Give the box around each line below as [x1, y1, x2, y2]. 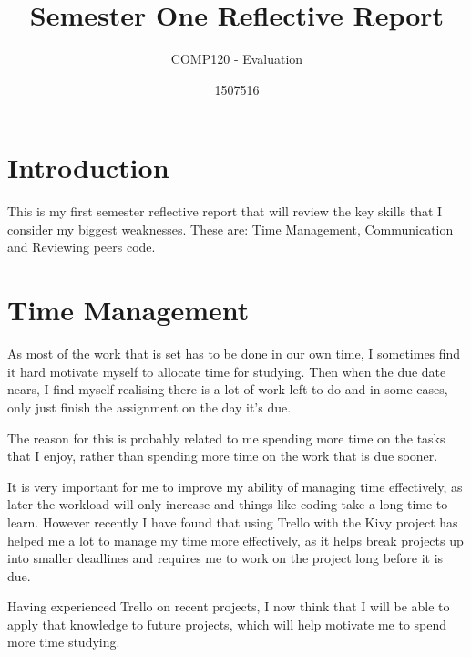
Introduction [7, 149, 169, 186]
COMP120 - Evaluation [170, 49, 303, 68]
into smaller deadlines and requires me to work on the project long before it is [7, 548, 444, 568]
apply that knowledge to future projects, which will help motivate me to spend [7, 614, 447, 633]
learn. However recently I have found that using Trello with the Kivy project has [7, 512, 458, 531]
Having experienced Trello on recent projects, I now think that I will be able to [7, 597, 450, 616]
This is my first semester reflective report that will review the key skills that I [7, 202, 443, 221]
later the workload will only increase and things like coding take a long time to [7, 495, 448, 514]
